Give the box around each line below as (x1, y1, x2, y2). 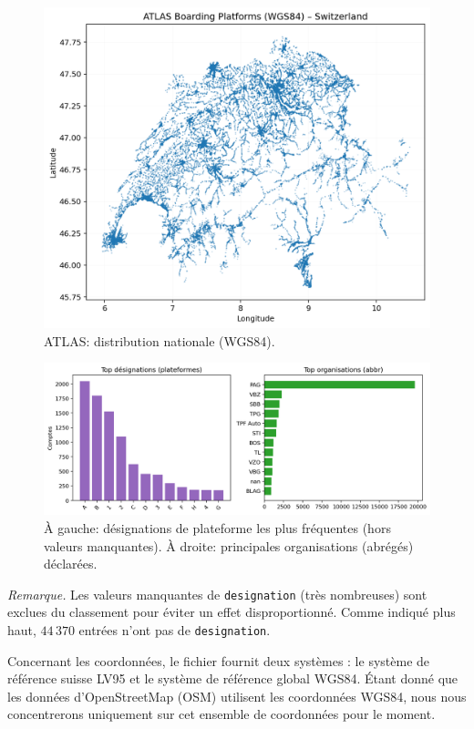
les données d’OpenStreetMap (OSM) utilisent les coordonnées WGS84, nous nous (7, 686, 467, 705)
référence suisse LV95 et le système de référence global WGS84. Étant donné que (7, 669, 459, 688)
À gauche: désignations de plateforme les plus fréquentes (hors (44, 519, 391, 538)
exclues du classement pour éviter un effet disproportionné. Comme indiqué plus (7, 602, 456, 621)
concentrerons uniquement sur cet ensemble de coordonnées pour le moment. (7, 704, 436, 724)
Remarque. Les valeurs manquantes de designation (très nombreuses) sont (7, 584, 428, 603)
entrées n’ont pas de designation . (78, 621, 271, 640)
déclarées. (44, 554, 98, 573)
